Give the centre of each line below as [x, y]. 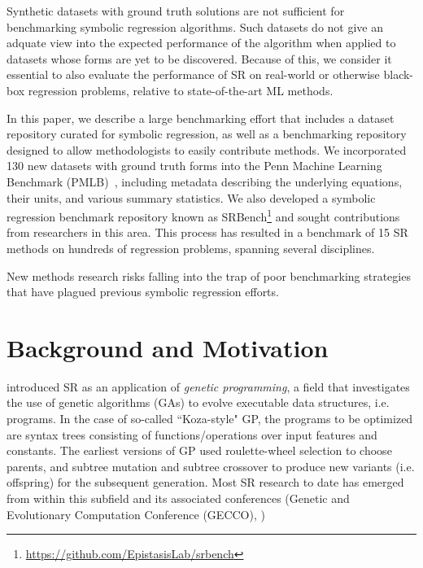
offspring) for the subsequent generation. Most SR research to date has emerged [205, 482]
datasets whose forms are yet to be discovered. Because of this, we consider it [199, 58]
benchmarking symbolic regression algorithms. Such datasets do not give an [195, 26]
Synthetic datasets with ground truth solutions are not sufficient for [176, 11]
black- [399, 74]
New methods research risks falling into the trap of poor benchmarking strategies [209, 275]
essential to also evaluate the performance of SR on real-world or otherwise [193, 74]
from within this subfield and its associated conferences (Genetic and [178, 498]
